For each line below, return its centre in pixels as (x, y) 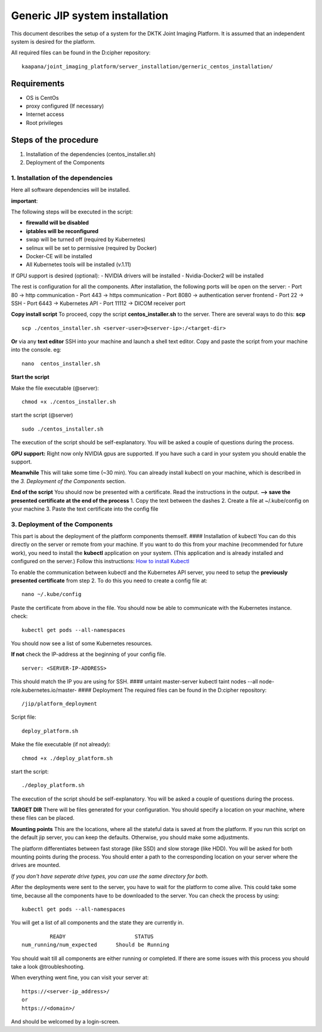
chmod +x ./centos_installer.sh (69, 402)
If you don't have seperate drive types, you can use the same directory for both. (110, 876)
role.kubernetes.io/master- (44, 690)
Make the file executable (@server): (55, 388)
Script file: (24, 717)
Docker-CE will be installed (59, 256)
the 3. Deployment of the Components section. (69, 481)
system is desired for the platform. (53, 41)
